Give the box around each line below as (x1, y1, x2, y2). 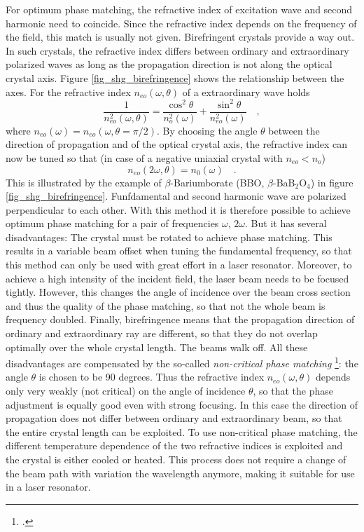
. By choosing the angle (157, 123, 258, 137)
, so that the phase (253, 383, 334, 398)
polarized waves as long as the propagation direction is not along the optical (6, 57, 332, 71)
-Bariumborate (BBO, (170, 175, 265, 189)
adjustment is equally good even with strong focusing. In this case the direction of (6, 397, 358, 411)
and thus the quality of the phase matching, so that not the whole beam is (6, 298, 325, 313)
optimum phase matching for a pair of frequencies (6, 216, 219, 231)
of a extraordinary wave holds (182, 84, 310, 99)
